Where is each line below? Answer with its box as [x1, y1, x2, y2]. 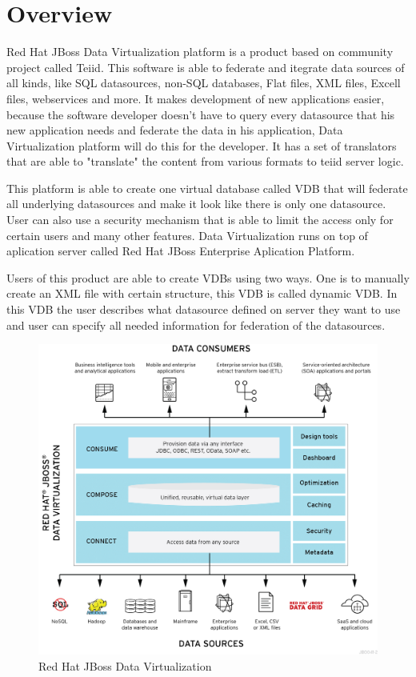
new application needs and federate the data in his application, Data [6, 122, 343, 138]
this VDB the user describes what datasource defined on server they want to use [6, 301, 401, 318]
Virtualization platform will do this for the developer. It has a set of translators [6, 137, 397, 154]
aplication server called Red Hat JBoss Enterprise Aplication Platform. [6, 242, 355, 259]
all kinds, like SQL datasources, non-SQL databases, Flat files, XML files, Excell [6, 74, 401, 91]
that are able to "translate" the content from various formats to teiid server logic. [6, 153, 404, 170]
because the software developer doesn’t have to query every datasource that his [6, 106, 395, 122]
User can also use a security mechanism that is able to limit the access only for [6, 211, 394, 228]
